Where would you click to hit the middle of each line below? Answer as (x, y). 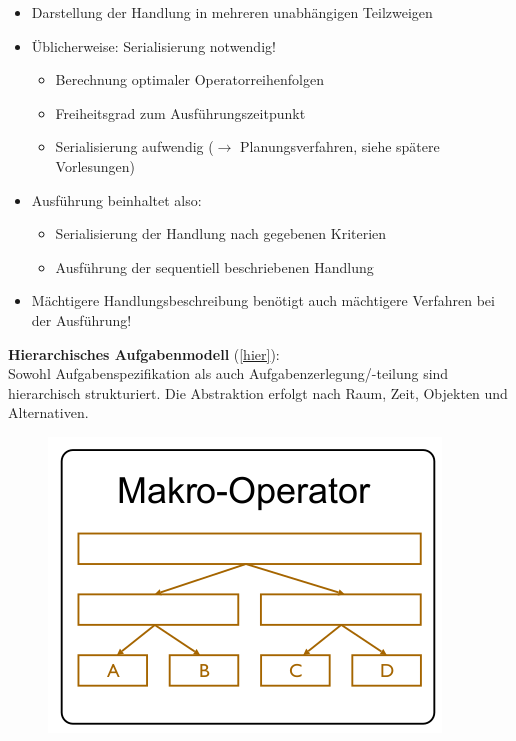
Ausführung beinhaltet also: (116, 199)
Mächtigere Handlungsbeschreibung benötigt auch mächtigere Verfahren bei (263, 300)
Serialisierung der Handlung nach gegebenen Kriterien (221, 233)
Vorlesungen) (95, 165)
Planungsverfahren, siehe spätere (340, 146)
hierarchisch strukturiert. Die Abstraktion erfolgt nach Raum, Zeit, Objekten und (258, 392)
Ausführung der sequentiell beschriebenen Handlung (214, 266)
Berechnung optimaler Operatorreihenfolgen (189, 79)
